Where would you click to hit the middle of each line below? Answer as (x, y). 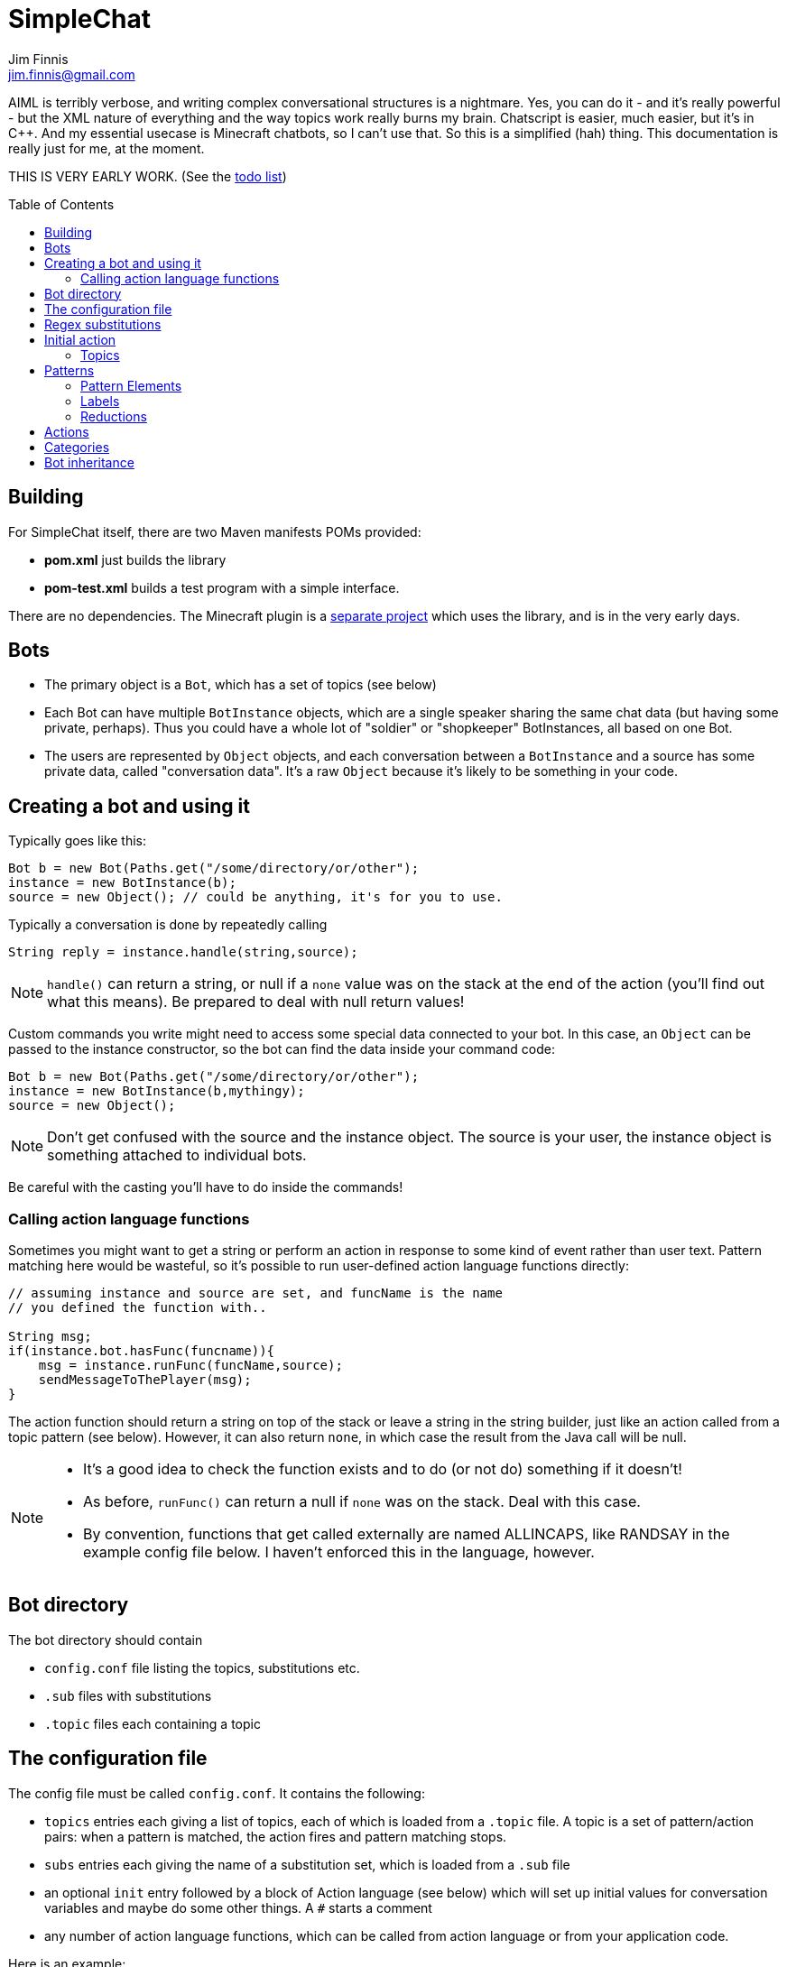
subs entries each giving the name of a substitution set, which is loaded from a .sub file (307, 1864)
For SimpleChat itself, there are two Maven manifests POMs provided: (215, 531)
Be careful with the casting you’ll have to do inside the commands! (206, 1187)
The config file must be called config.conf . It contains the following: (217, 1793)
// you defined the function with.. (138, 1308)
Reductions (114, 416)
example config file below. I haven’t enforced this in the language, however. (339, 1552)
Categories (77, 447)
